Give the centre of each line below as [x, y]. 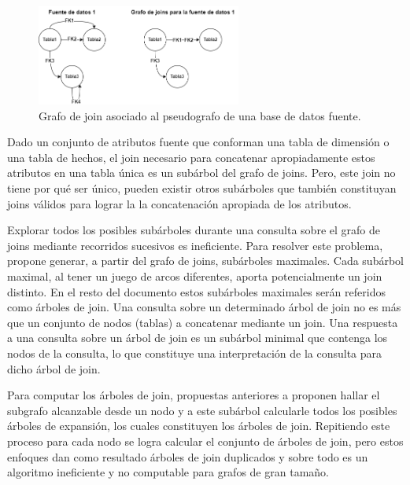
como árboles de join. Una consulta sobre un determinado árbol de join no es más [204, 307]
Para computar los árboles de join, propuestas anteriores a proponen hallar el [194, 395]
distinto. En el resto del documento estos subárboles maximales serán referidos [196, 291]
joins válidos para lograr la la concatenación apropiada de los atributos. [179, 203]
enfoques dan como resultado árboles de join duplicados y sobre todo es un [188, 456]
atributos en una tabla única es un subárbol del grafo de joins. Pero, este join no [201, 173]
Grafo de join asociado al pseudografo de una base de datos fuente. [200, 115]
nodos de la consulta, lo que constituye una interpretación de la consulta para [195, 353]
